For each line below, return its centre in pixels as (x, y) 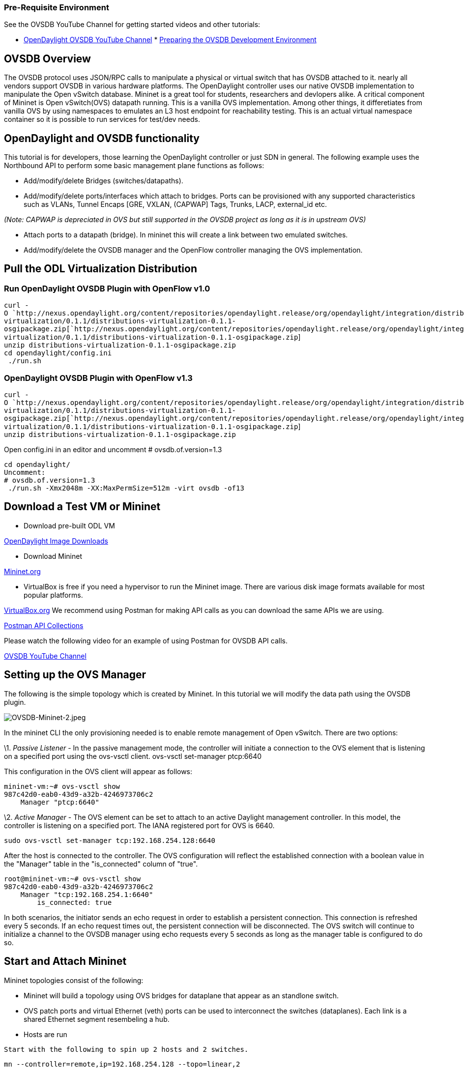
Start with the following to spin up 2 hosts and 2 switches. (126, 1049)
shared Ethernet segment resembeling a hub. (97, 1019)
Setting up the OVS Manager (75, 675)
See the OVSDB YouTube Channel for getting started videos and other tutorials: (132, 25)
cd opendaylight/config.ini (58, 353)
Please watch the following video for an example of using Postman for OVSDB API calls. (146, 640)
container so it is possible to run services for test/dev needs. (102, 119)
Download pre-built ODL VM (69, 525)
